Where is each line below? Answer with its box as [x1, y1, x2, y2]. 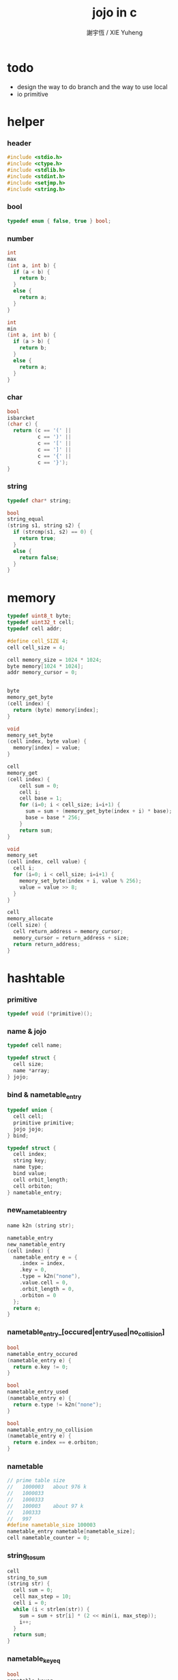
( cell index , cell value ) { [7, 858, 87, 865]
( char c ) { [7, 421, 38, 428]
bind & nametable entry [7, 1089, 82, 1100]
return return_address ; [13, 941, 80, 948]
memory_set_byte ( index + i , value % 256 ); [19, 877, 142, 885]
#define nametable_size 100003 [7, 1522, 96, 1529]
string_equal [7, 516, 44, 523]
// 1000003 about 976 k [7, 1483, 87, 1491]
